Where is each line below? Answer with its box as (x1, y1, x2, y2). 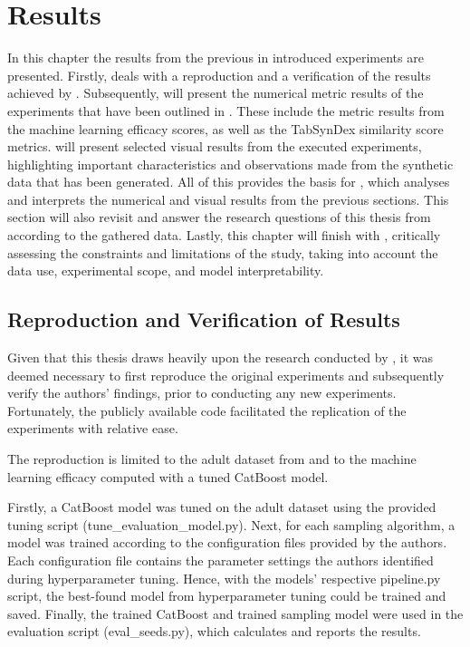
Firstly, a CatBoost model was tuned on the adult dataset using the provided (7, 497, 436, 517)
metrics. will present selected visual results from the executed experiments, (7, 137, 422, 156)
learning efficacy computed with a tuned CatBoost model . (7, 467, 329, 486)
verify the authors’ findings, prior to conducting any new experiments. (7, 383, 397, 402)
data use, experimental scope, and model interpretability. (7, 261, 324, 280)
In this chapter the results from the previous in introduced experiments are (7, 48, 424, 67)
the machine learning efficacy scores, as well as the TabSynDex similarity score (7, 119, 444, 138)
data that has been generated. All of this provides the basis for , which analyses (7, 172, 450, 191)
